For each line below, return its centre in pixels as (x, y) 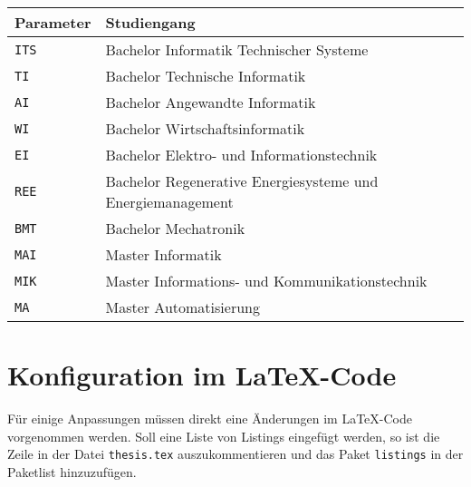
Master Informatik (163, 254)
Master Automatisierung (183, 307)
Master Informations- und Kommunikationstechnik (266, 281)
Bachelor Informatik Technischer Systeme (237, 49)
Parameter (53, 22)
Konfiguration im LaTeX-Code (202, 375)
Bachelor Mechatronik (175, 228)
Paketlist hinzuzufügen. (72, 471)
